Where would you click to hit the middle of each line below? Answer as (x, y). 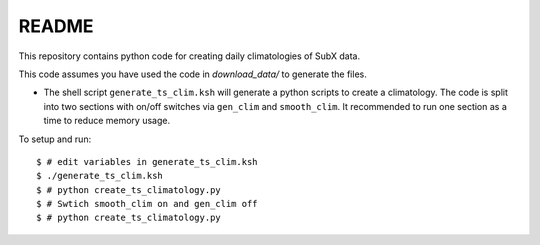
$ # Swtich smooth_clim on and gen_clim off (147, 204)
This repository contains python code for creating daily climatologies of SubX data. (189, 56)
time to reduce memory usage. (106, 121)
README (56, 26)
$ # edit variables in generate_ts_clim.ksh (147, 161)
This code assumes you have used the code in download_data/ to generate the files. (192, 74)
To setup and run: (55, 139)
